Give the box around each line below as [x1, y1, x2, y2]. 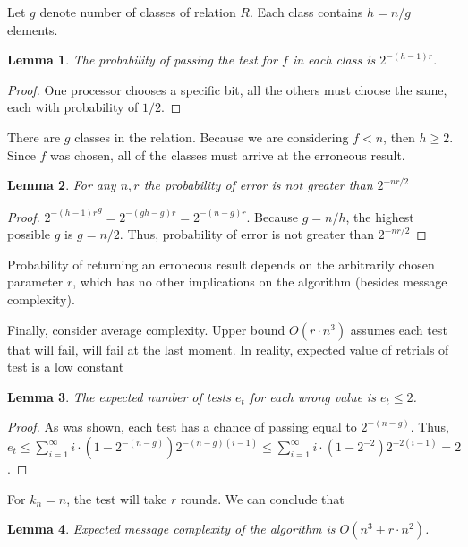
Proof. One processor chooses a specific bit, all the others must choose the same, [7, 80, 447, 98]
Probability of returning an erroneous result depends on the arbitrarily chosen [7, 254, 435, 273]
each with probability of [7, 98, 139, 116]
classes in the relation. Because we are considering [74, 127, 349, 146]
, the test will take [66, 489, 167, 508]
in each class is [292, 50, 376, 69]
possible [7, 225, 50, 244]
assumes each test [350, 320, 447, 338]
